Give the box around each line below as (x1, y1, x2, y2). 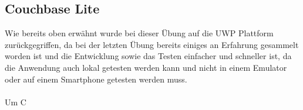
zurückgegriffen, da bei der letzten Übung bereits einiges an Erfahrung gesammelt (5, 38, 299, 50)
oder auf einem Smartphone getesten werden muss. (5, 73, 187, 85)
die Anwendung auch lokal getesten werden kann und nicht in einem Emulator (5, 61, 287, 73)
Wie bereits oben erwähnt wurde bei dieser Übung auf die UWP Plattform (5, 27, 274, 39)
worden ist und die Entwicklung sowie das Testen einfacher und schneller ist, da (5, 50, 292, 62)
